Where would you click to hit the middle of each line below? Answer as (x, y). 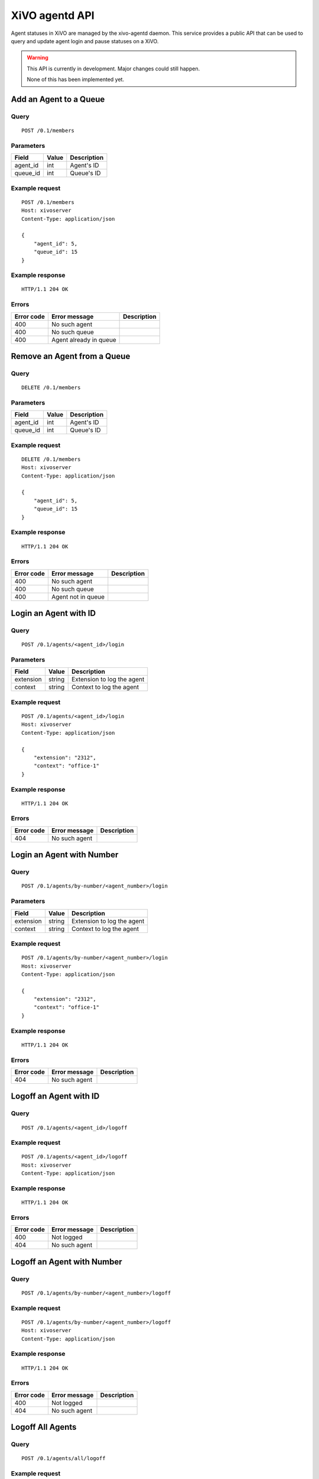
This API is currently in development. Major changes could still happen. (113, 69)
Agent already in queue (84, 340)
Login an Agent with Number (65, 855)
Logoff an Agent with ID (55, 1097)
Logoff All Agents (44, 1427)
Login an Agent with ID (53, 613)
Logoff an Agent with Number (66, 1262)
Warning (38, 58)
